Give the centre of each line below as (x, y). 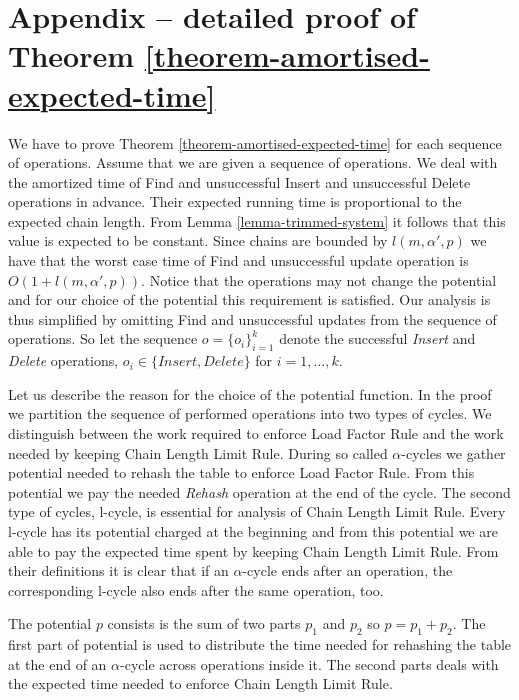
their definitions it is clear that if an (118, 570)
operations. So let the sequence (103, 338)
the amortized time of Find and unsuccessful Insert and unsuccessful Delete (239, 181)
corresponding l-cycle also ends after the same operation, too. (196, 589)
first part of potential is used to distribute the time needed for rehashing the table (260, 644)
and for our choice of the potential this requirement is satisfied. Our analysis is (249, 299)
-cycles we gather (453, 452)
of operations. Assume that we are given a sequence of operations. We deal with (253, 162)
